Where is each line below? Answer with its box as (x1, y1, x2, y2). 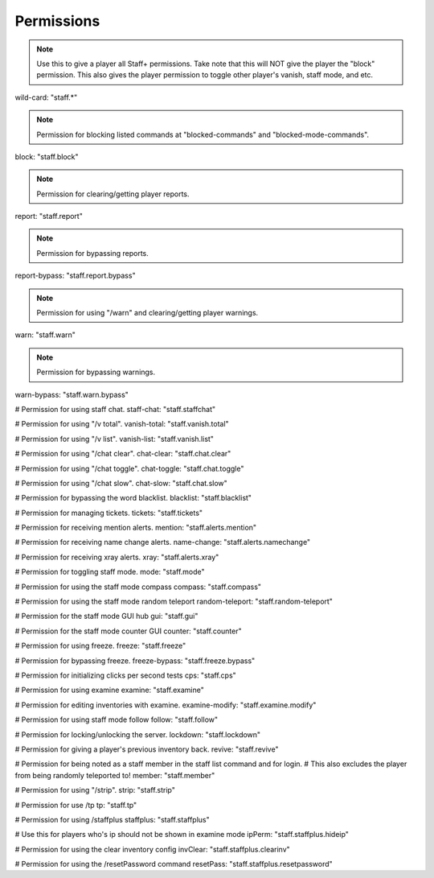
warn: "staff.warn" (14, 330, 76, 340)
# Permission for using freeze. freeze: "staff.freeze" (14, 641, 186, 651)
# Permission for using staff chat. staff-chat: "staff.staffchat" (14, 404, 216, 414)
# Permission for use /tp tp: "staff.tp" (14, 800, 137, 810)
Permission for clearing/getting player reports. (36, 189, 190, 199)
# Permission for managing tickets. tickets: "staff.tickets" (14, 508, 203, 517)
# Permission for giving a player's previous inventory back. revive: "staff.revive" (14, 744, 279, 754)
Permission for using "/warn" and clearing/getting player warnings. (36, 308, 259, 318)
